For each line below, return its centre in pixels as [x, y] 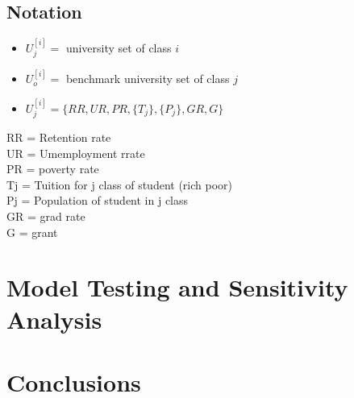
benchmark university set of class [148, 79]
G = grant [32, 232]
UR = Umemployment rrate [76, 153]
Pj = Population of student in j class [98, 200]
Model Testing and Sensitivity [177, 287]
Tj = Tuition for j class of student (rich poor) [119, 184]
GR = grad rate [46, 216]
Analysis [54, 319]
